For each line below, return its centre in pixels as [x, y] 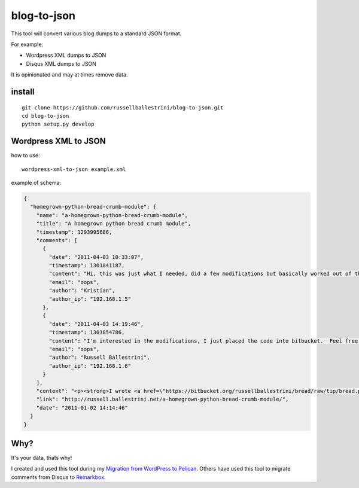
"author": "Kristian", [82, 291]
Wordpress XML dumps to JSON [66, 55]
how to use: [25, 155]
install [23, 92]
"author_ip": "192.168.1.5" [90, 299]
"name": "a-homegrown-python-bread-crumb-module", [112, 215]
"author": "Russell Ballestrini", [99, 358]
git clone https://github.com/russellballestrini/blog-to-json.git [123, 107]
